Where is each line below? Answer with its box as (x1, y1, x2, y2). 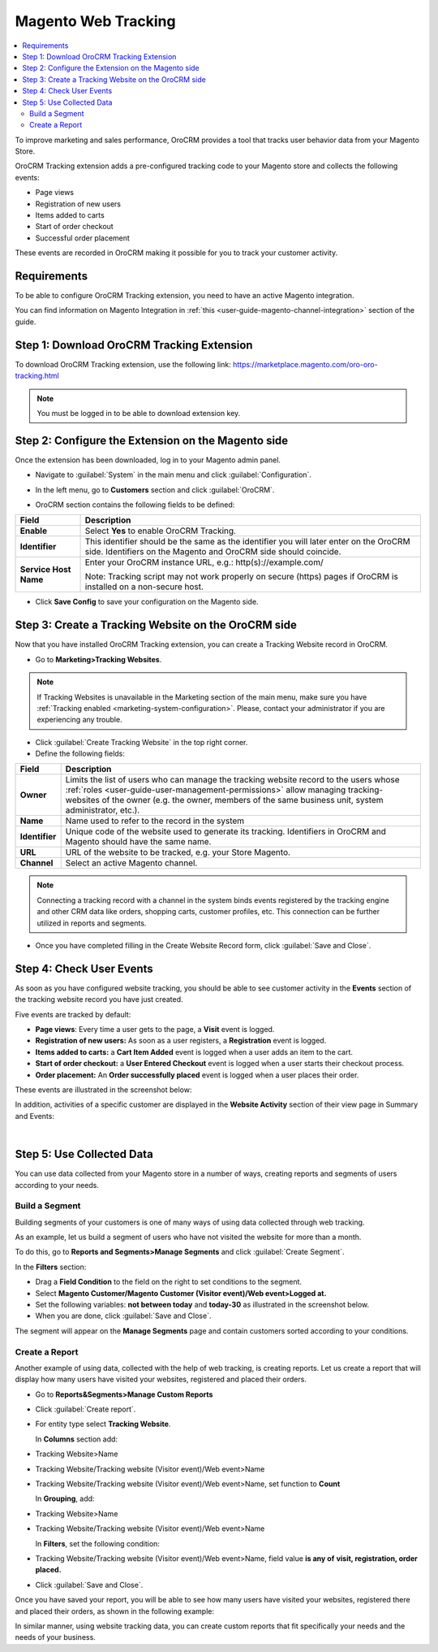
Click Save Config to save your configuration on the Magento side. (35, 597, 259, 607)
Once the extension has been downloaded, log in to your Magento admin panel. (15, 455, 281, 465)
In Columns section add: (35, 1434, 118, 1444)
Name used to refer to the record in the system (65, 815, 245, 826)
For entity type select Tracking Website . (35, 1419, 171, 1429)
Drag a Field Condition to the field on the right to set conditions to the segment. (35, 1277, 303, 1287)
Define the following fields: (35, 748, 126, 759)
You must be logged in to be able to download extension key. (36, 408, 241, 418)
